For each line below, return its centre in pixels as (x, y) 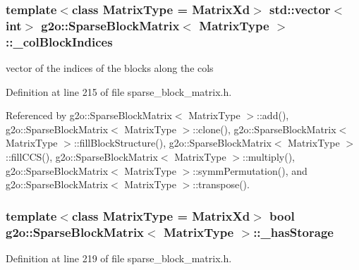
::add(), (273, 115)
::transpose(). (221, 184)
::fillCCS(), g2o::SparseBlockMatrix (82, 157)
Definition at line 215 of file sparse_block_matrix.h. (119, 91)
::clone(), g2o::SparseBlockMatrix (264, 129)
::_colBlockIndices (59, 41)
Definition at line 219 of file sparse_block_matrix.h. (119, 258)
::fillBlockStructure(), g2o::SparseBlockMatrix (172, 143)
